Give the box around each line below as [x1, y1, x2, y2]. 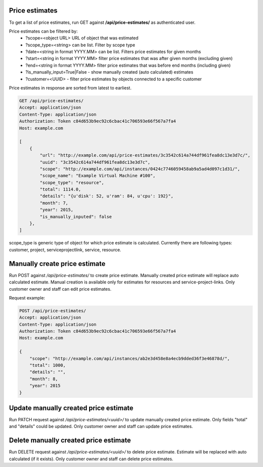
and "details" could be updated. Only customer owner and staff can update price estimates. [9, 424, 193, 430]
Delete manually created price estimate [9, 436, 131, 445]
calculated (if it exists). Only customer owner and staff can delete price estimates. [9, 456, 173, 462]
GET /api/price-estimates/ [19, 98, 84, 104]
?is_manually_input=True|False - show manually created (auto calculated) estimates [25, 69, 193, 75]
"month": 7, [39, 200, 68, 205]
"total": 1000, [29, 363, 66, 368]
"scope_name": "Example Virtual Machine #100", [39, 173, 156, 179]
